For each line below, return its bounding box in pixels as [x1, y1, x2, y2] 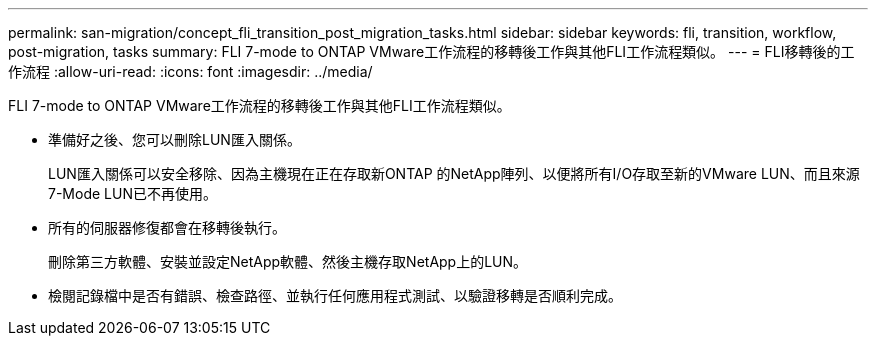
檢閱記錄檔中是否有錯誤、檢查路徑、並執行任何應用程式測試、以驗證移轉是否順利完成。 [48, 287, 622, 304]
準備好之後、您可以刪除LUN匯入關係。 [48, 131, 301, 148]
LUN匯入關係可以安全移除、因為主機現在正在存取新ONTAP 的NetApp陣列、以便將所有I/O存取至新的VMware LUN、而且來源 [48, 165, 860, 182]
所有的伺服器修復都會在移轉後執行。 [48, 219, 286, 236]
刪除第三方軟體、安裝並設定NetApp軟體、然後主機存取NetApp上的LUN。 [48, 253, 528, 270]
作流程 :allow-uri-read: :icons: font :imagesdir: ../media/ [8, 63, 373, 80]
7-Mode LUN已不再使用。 [48, 185, 217, 202]
